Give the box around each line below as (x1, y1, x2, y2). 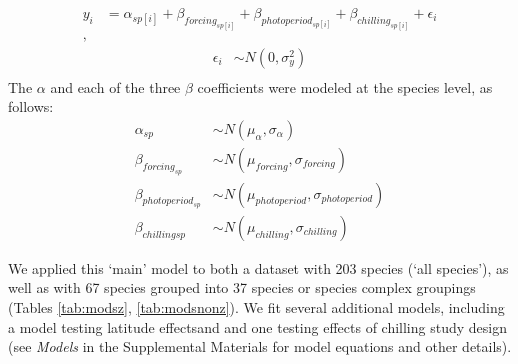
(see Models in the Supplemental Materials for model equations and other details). (8, 336, 512, 357)
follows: (8, 96, 54, 117)
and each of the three (50, 76, 181, 97)
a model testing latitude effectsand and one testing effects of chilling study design (8, 316, 507, 337)
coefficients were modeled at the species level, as (197, 76, 493, 97)
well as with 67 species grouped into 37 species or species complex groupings (8, 277, 476, 298)
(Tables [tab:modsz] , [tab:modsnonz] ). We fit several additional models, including (8, 297, 505, 318)
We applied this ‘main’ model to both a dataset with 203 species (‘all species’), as (8, 257, 509, 278)
